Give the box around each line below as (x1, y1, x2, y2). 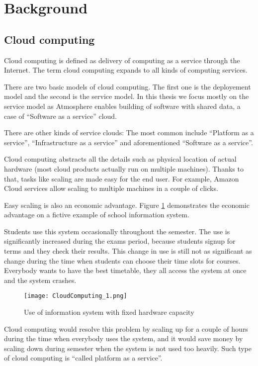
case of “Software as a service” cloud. (4, 110, 117, 121)
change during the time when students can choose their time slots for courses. (4, 255, 241, 266)
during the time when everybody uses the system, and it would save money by (4, 333, 243, 344)
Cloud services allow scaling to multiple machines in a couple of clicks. (4, 183, 218, 193)
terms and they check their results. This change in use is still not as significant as (4, 246, 252, 256)
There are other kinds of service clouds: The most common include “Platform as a (4, 127, 254, 138)
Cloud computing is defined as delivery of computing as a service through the (4, 55, 240, 65)
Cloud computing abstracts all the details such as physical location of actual (4, 154, 237, 164)
